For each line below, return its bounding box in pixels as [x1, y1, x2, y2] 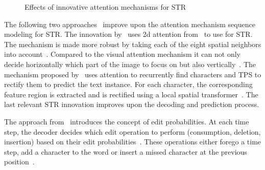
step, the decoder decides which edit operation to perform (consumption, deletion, [4, 126, 261, 137]
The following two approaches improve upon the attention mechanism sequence [4, 18, 255, 29]
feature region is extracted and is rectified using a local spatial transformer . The [4, 89, 258, 99]
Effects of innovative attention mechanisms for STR [25, 2, 186, 12]
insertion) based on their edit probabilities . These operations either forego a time [4, 136, 261, 147]
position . [4, 156, 35, 167]
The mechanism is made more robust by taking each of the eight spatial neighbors [4, 38, 261, 49]
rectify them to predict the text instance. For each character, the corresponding [4, 79, 253, 90]
